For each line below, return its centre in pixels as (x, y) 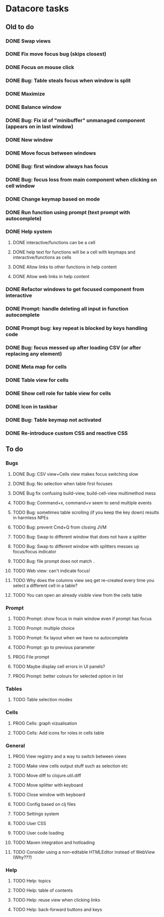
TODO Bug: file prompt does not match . (54, 561)
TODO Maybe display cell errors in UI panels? (59, 667)
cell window (20, 186)
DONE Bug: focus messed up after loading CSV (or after (73, 347)
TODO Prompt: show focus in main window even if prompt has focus (82, 619)
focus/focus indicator (34, 551)
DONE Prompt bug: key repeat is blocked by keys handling (77, 328)
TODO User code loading (38, 833)
